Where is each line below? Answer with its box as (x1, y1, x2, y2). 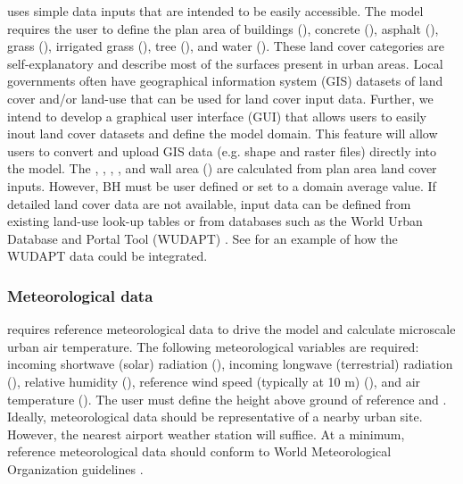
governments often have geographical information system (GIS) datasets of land (7, 71, 443, 90)
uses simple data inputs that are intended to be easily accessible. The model (7, 2, 424, 20)
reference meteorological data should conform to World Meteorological (7, 442, 392, 461)
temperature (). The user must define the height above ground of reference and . (7, 389, 447, 408)
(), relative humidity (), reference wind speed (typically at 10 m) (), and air (7, 371, 421, 390)
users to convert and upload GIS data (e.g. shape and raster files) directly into (7, 141, 436, 160)
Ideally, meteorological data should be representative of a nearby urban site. (7, 407, 423, 426)
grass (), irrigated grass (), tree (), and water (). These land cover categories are (7, 37, 444, 55)
